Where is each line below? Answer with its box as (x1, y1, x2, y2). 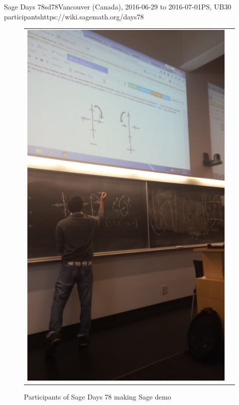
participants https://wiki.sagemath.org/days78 (4, 11, 144, 21)
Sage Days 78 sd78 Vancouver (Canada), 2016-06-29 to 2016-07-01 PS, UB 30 (4, 1, 232, 11)
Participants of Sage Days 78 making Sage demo (24, 392, 171, 402)
